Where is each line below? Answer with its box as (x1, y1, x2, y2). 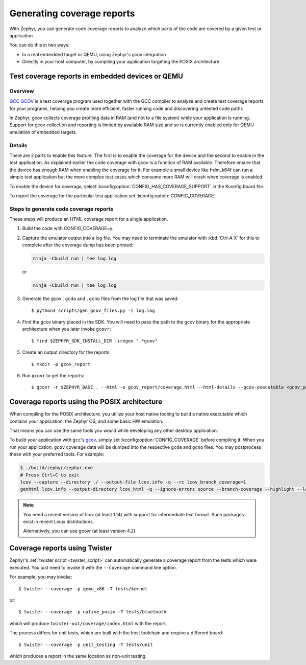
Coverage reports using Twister (9, 544, 113, 553)
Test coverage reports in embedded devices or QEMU (9, 72, 184, 80)
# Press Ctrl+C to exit (20, 472, 80, 478)
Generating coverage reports (9, 8, 135, 19)
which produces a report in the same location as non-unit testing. (9, 653, 147, 659)
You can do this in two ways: (9, 42, 70, 48)
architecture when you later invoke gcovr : (22, 326, 111, 332)
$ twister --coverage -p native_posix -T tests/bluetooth (18, 609, 167, 615)
